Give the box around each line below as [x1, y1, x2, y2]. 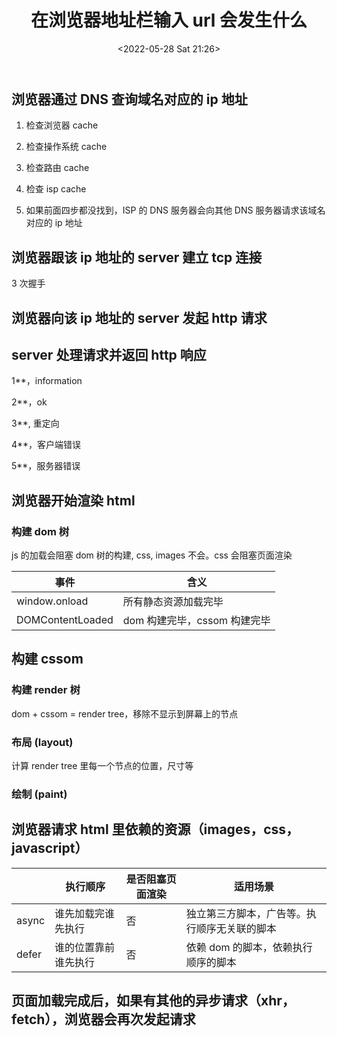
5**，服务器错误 [11, 460, 81, 472]
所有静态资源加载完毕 [122, 595, 224, 609]
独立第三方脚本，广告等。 [185, 906, 307, 920]
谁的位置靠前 [54, 940, 116, 954]
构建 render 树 [11, 683, 81, 697]
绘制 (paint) [11, 787, 68, 801]
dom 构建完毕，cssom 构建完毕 [122, 614, 271, 628]
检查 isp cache [25, 183, 87, 195]
